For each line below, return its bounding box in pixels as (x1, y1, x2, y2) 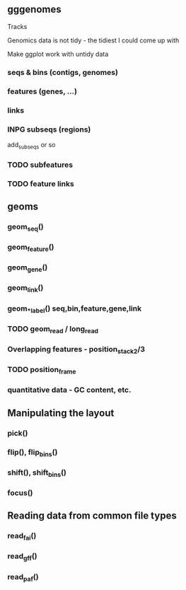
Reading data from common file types (7, 510, 177, 522)
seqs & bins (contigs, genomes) (7, 67, 119, 77)
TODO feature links (7, 178, 74, 188)
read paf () (7, 572, 39, 583)
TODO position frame (7, 365, 76, 376)
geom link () (7, 283, 44, 294)
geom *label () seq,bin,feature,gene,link (7, 303, 142, 315)
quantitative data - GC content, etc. (7, 385, 132, 395)
